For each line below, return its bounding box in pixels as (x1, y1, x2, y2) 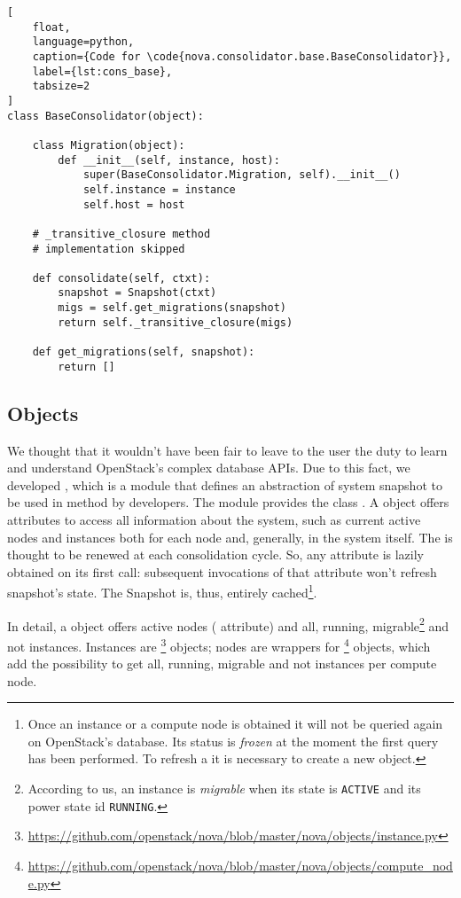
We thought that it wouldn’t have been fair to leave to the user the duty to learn (7, 441, 448, 459)
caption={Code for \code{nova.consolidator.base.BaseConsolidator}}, (32, 50, 452, 63)
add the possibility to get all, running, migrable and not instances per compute (7, 654, 437, 673)
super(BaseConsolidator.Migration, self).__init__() (82, 168, 401, 182)
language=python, (32, 35, 135, 49)
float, (32, 20, 71, 34)
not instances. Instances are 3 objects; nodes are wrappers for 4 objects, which (7, 634, 431, 655)
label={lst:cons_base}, (32, 65, 173, 78)
